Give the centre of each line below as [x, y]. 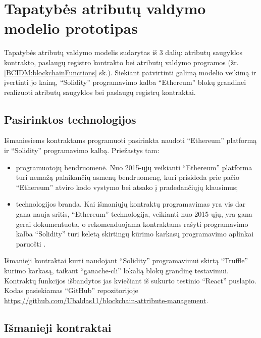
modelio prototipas [71, 28]
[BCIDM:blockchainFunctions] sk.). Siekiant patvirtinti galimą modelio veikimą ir [130, 72]
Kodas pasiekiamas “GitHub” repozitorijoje [71, 290]
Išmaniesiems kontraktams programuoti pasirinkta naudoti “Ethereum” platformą [130, 140]
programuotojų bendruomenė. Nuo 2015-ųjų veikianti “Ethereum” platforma [134, 167]
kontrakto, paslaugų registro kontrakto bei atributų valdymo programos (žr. [121, 62]
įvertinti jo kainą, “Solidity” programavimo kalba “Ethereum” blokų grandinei [125, 82]
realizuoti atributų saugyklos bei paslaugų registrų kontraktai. [100, 92]
